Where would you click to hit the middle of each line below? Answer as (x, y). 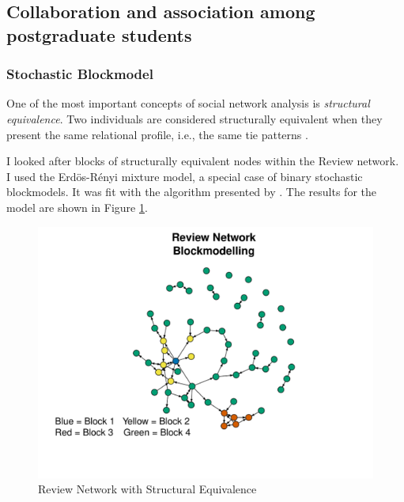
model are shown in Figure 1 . (77, 207)
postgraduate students (99, 34)
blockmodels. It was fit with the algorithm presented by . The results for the (191, 192)
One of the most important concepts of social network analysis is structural (188, 103)
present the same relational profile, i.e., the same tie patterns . (157, 134)
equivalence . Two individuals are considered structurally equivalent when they (194, 118)
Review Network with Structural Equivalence (147, 489)
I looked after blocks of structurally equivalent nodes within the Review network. (203, 161)
